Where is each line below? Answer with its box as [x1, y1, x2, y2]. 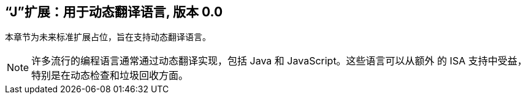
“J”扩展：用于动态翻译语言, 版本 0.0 [5, 4, 223, 19]
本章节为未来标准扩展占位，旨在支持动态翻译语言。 [5, 32, 211, 43]
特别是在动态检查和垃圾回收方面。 [31, 69, 189, 82]
